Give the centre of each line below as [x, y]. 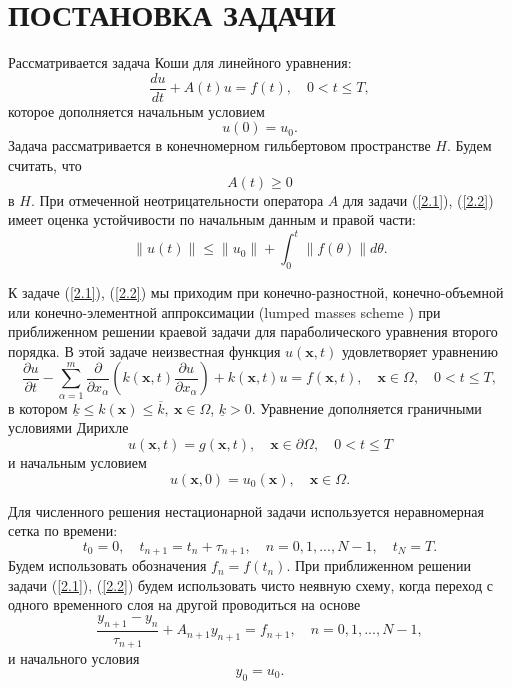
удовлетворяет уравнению [419, 350]
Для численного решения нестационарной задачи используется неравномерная [246, 510]
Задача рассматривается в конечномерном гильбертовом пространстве [219, 145]
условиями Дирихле [68, 427]
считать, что [45, 164]
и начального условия [74, 658]
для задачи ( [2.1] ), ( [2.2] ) [418, 199]
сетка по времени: [63, 530]
